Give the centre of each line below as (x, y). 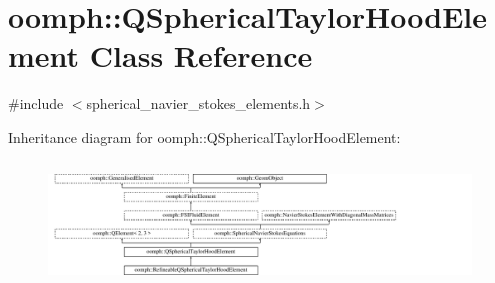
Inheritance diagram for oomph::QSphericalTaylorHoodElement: (204, 136)
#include (36, 103)
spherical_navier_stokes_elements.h (198, 103)
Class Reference (201, 55)
